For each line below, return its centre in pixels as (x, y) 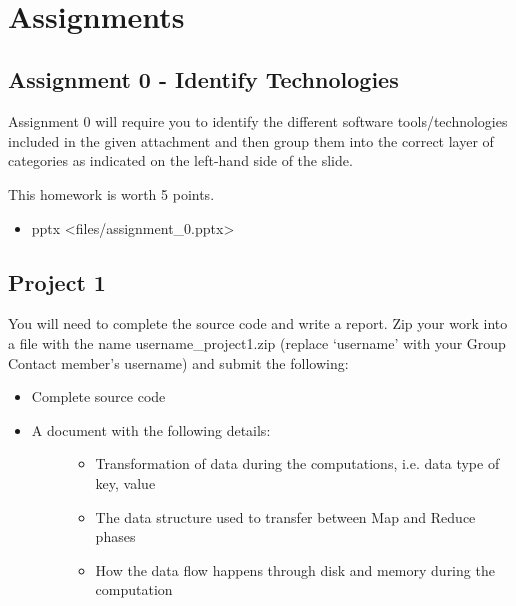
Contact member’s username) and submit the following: (178, 362)
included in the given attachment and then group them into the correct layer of (251, 140)
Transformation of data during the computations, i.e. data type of (297, 463)
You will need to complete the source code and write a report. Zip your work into (258, 323)
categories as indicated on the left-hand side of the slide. (180, 160)
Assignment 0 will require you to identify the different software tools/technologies (258, 121)
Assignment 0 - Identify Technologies (203, 79)
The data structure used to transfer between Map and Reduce (285, 516)
